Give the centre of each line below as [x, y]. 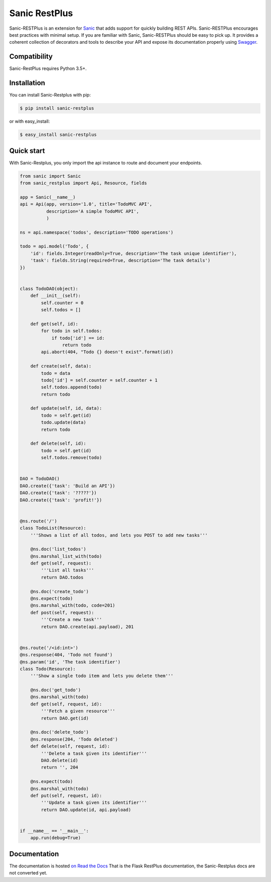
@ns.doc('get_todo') [56, 690]
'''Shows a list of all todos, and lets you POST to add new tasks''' [119, 535]
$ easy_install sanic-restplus [58, 135]
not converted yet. [28, 873]
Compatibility [31, 57]
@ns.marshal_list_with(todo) [66, 556]
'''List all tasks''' [67, 570]
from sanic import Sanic [50, 176]
